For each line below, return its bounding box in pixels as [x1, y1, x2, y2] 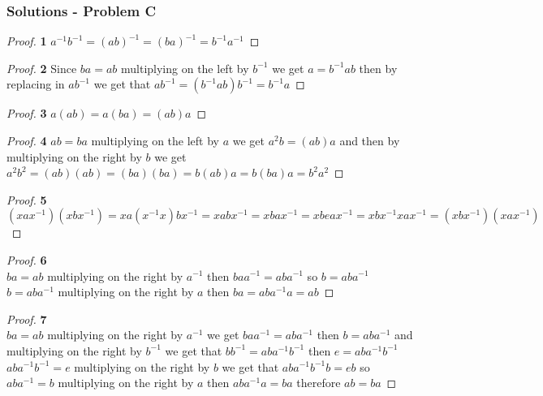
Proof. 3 [6, 105, 47, 122]
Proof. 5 [6, 191, 47, 208]
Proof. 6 [6, 251, 47, 268]
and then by [339, 132, 400, 148]
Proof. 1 [6, 32, 47, 49]
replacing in [6, 75, 65, 93]
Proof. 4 [6, 132, 47, 148]
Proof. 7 [6, 310, 47, 327]
